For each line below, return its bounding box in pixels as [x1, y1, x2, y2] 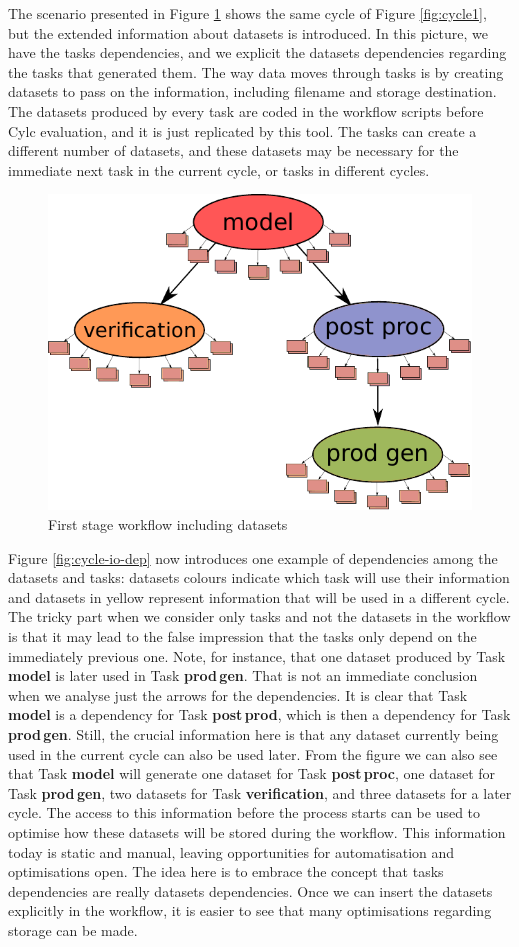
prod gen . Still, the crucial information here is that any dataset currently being [8, 723, 499, 744]
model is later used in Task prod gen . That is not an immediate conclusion [8, 665, 478, 686]
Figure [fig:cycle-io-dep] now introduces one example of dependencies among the [8, 547, 498, 568]
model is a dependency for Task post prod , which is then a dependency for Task [8, 704, 511, 725]
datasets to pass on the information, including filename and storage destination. [8, 81, 497, 102]
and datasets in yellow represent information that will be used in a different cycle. [8, 586, 510, 607]
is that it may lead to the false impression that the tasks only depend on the [8, 626, 477, 646]
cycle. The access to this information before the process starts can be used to [8, 802, 481, 823]
